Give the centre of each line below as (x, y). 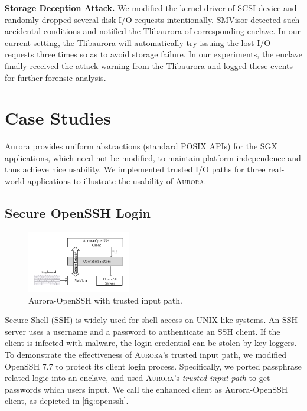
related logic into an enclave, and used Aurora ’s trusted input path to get (138, 378)
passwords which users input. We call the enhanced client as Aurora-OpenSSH (146, 389)
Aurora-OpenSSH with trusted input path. (105, 300)
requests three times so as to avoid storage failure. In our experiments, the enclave (153, 54)
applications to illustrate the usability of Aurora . (117, 181)
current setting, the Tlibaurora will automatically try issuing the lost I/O (138, 42)
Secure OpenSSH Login (78, 213)
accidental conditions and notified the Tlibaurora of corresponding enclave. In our (153, 31)
